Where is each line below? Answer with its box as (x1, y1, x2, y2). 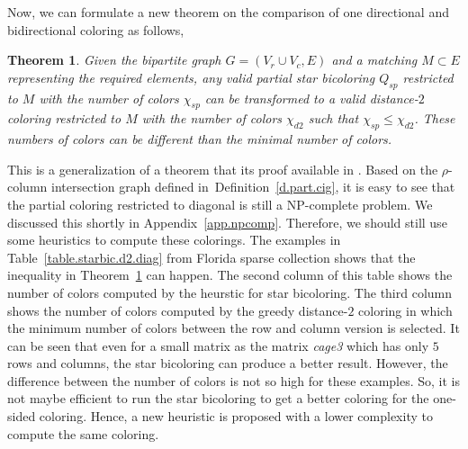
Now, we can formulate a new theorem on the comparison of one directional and (7, 3, 449, 21)
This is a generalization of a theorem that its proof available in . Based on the (7, 159, 438, 178)
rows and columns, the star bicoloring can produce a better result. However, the (7, 354, 448, 373)
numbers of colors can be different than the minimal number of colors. (7, 130, 392, 148)
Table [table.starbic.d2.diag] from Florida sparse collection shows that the (7, 247, 416, 266)
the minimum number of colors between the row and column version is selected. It (7, 319, 460, 337)
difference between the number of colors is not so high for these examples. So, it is (7, 371, 461, 390)
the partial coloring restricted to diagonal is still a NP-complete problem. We (7, 194, 433, 213)
